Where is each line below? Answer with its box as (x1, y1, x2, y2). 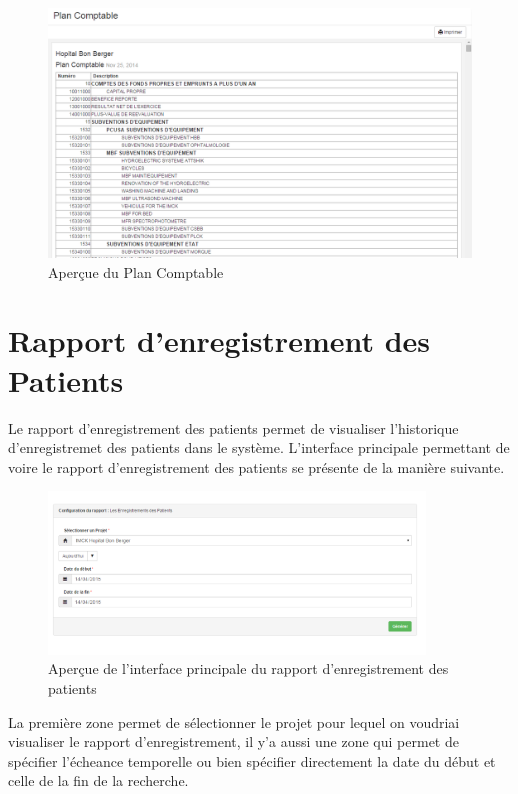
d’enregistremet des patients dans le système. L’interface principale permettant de (8, 437, 510, 458)
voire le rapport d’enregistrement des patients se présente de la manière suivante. (8, 456, 505, 477)
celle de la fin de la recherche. (8, 770, 189, 791)
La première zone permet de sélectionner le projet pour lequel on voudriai (8, 711, 460, 732)
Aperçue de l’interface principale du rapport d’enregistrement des (48, 658, 449, 679)
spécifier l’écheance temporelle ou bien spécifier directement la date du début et (8, 750, 496, 771)
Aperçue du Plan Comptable (48, 261, 224, 282)
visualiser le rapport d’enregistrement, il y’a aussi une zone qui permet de (8, 731, 459, 752)
